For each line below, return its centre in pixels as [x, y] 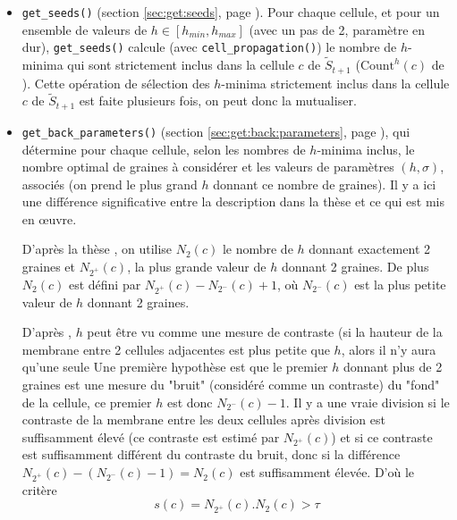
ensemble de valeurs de [85, 29]
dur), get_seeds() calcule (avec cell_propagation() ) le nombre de [209, 47]
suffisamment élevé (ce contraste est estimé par [151, 436]
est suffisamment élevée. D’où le [327, 472]
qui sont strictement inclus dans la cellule [181, 65]
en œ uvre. [49, 218]
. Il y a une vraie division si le [368, 402]
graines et [49, 267]
